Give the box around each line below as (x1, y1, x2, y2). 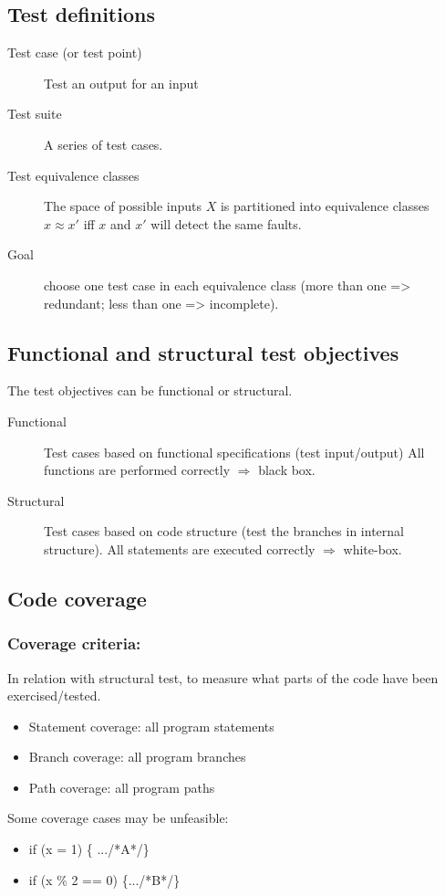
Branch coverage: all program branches (28, 747, 246, 766)
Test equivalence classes (7, 165, 140, 184)
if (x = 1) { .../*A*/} (28, 839, 150, 859)
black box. (258, 460, 316, 480)
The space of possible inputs (44, 196, 202, 216)
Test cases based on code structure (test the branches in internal (44, 522, 404, 541)
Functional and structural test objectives (7, 338, 399, 366)
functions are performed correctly (44, 460, 231, 480)
